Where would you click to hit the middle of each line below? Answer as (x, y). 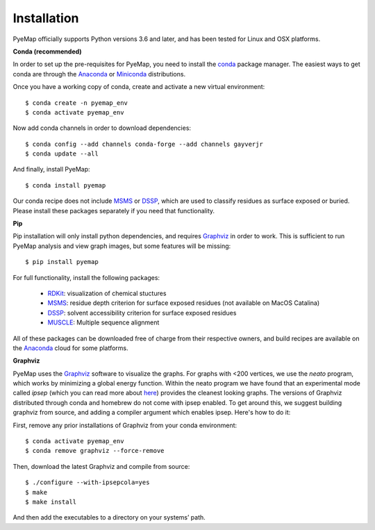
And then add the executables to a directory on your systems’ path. (109, 517)
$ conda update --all (62, 154)
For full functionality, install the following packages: (86, 277)
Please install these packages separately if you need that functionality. (114, 210)
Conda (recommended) (48, 51)
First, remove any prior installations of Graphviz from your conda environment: (125, 425)
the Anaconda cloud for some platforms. (70, 348)
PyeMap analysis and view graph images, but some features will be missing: (122, 246)
